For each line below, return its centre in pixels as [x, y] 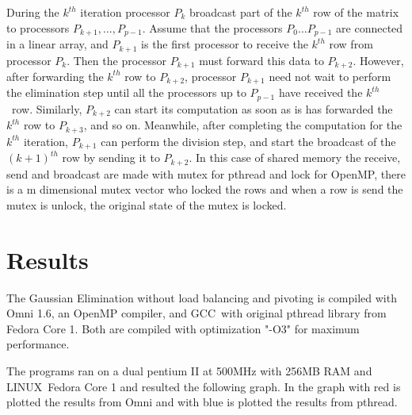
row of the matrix [356, 12]
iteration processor [125, 12]
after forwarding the [55, 76]
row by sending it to [111, 158]
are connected [370, 27]
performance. [38, 344]
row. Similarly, [47, 108]
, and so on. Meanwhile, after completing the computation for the [243, 125]
